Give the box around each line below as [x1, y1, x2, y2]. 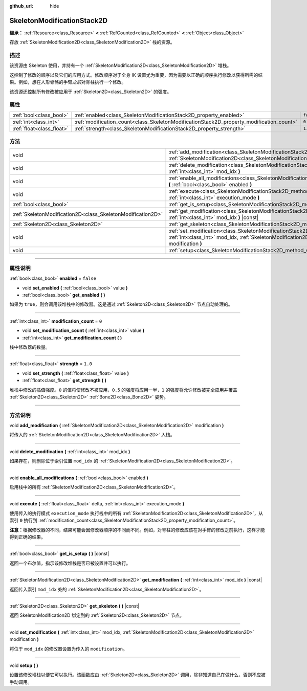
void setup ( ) [9, 662, 38, 668]
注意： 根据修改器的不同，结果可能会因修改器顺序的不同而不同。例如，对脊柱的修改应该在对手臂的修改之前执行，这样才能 [9, 527, 265, 533]
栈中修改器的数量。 [9, 344, 50, 350]
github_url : [9, 3, 33, 9]
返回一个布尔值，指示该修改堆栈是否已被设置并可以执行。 [9, 560, 130, 566]
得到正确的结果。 [9, 533, 46, 540]
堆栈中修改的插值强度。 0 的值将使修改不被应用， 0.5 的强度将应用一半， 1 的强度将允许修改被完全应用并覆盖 [9, 387, 237, 393]
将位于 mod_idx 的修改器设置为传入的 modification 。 [9, 645, 127, 652]
